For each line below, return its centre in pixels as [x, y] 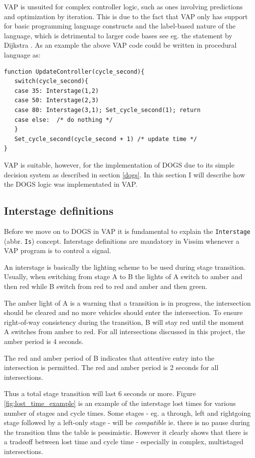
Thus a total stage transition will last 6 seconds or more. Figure [100, 393]
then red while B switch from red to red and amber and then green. [106, 286]
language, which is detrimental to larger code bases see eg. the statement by [118, 35]
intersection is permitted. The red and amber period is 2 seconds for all [111, 367]
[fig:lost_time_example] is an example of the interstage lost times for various [120, 403]
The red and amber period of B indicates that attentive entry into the [109, 358]
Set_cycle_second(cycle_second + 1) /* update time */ [106, 139]
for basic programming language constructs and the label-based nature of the [120, 26]
